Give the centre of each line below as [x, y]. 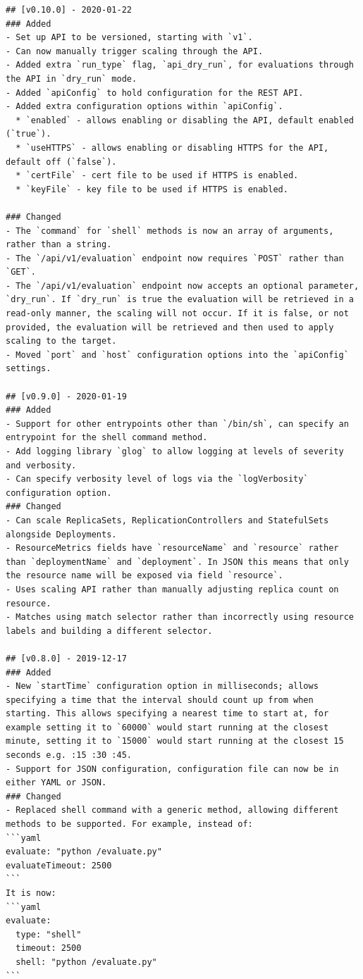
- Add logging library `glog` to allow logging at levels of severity [175, 451]
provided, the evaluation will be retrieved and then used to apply [170, 327]
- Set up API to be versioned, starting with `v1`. [129, 38]
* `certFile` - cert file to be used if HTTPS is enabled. [157, 176]
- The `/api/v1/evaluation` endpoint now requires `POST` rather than [175, 258]
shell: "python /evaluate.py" [86, 962]
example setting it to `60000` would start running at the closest [167, 727]
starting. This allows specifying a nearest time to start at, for [167, 714]
